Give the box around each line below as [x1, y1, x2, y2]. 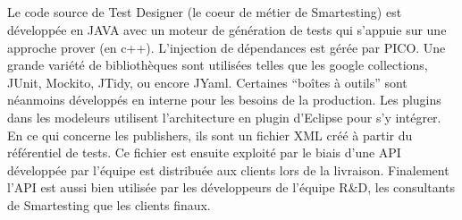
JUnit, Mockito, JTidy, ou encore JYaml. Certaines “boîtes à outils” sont [7, 72, 407, 91]
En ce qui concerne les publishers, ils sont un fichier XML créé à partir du [7, 125, 413, 144]
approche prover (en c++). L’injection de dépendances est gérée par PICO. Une [7, 38, 446, 56]
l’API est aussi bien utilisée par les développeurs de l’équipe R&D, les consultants [7, 178, 456, 197]
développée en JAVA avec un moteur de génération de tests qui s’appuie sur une [7, 20, 447, 38]
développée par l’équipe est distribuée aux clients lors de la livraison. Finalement [7, 160, 449, 179]
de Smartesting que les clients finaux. [7, 195, 211, 214]
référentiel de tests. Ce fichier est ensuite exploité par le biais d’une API [7, 143, 401, 162]
